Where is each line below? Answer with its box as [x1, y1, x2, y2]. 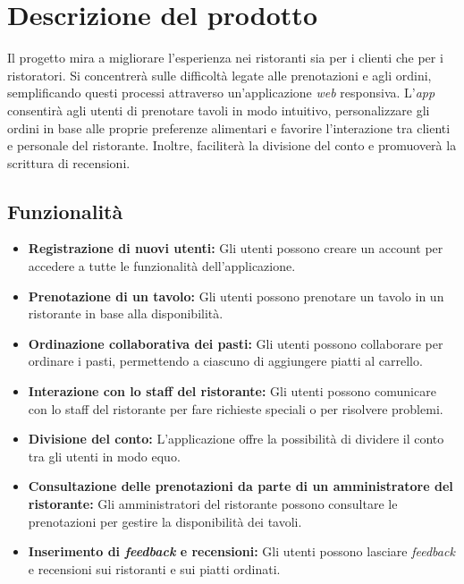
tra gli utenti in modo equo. [28, 446, 181, 465]
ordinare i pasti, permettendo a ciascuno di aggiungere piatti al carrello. [28, 351, 423, 370]
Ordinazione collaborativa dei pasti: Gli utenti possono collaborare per [28, 334, 443, 352]
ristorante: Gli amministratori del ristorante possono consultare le [28, 495, 398, 513]
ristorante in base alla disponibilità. [28, 304, 224, 323]
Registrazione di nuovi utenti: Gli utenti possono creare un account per [28, 239, 443, 258]
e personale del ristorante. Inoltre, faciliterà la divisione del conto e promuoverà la [7, 136, 457, 155]
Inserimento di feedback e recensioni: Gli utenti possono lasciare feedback [28, 542, 455, 561]
